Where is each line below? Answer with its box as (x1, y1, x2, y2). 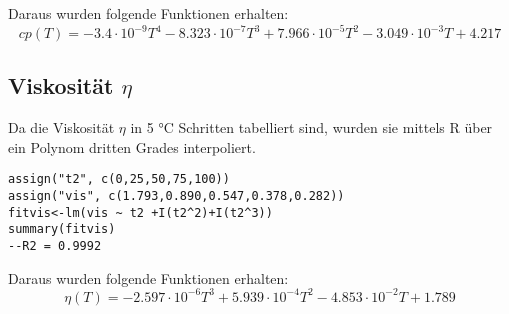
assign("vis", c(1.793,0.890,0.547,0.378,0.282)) (8, 189, 345, 204)
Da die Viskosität (8, 117, 115, 138)
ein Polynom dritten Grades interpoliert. (8, 136, 256, 157)
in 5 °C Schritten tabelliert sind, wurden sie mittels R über (130, 117, 493, 138)
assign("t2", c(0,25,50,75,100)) (8, 172, 230, 187)
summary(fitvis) (8, 222, 116, 237)
